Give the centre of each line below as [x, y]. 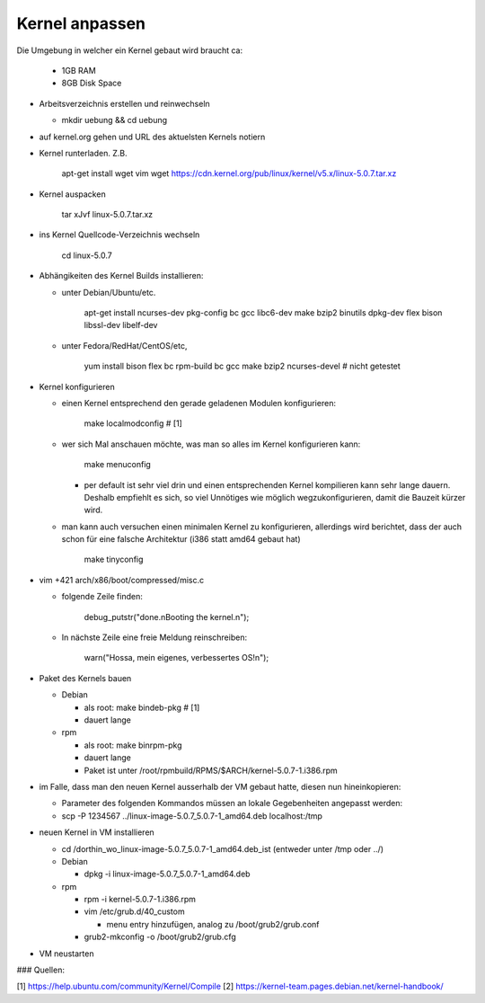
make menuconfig [118, 465]
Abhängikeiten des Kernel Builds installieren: [121, 276]
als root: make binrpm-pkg [133, 745]
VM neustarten [66, 954]
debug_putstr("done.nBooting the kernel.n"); [167, 617]
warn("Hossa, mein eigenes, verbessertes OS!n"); [176, 658]
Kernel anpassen [81, 23]
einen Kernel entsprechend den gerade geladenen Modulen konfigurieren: [199, 403]
